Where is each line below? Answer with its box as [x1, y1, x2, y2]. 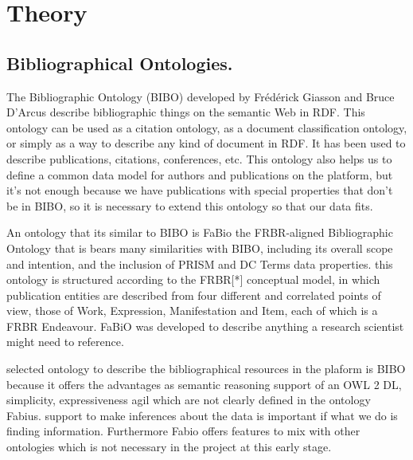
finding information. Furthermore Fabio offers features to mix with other [6, 423, 360, 439]
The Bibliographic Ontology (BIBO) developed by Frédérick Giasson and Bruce [6, 88, 395, 104]
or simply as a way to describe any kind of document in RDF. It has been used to [6, 135, 406, 151]
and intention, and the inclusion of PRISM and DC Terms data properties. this [6, 255, 393, 272]
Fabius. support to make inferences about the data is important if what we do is [6, 407, 398, 423]
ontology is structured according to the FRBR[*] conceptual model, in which [6, 271, 380, 288]
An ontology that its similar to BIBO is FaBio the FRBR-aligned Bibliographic [6, 224, 393, 241]
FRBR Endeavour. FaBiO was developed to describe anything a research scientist [6, 317, 404, 334]
